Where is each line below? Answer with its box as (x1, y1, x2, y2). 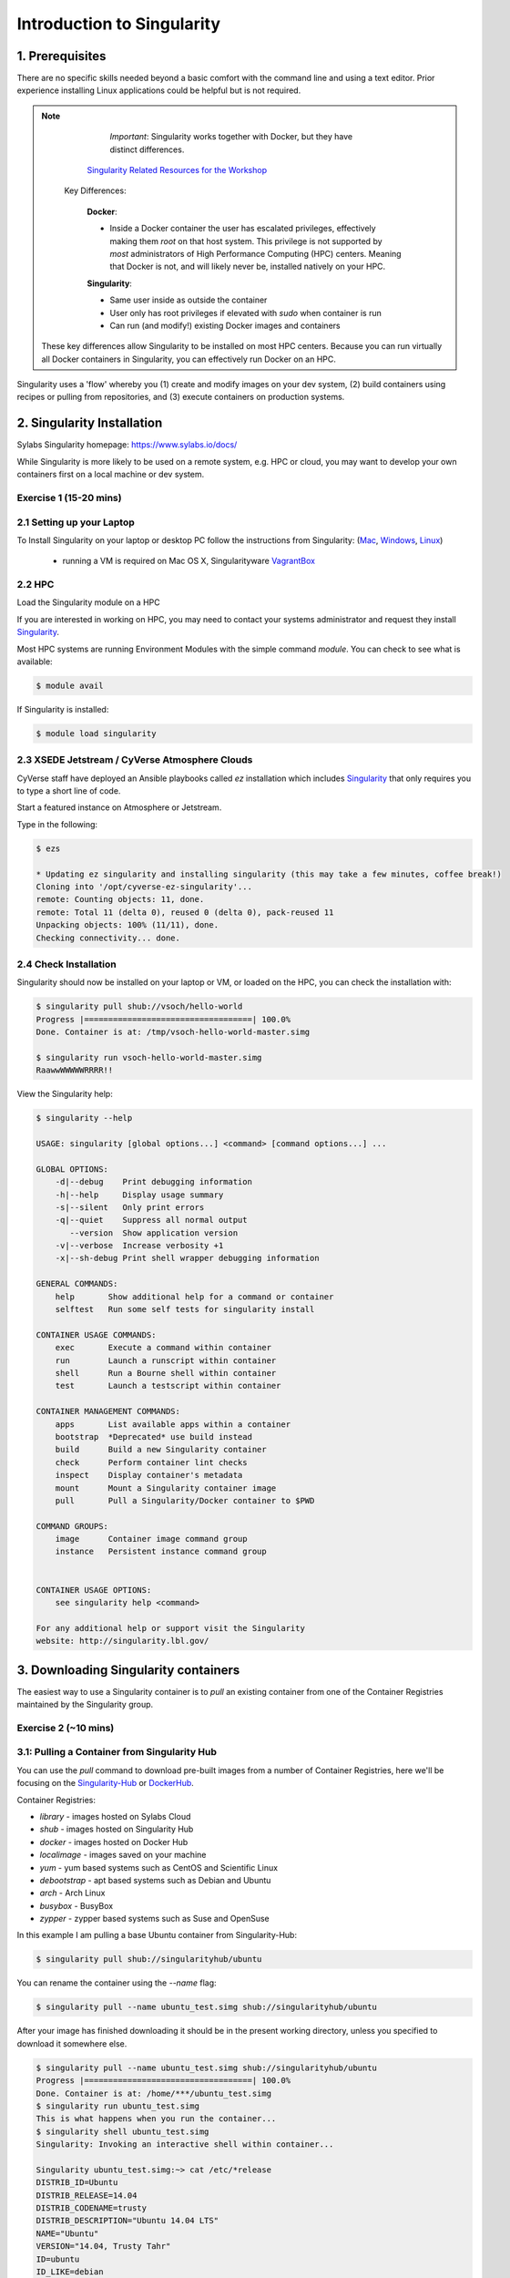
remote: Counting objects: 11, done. (36, 894, 205, 905)
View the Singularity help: (16, 1089, 113, 1100)
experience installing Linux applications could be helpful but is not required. (16, 85, 301, 96)
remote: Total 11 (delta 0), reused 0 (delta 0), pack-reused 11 (36, 907, 334, 918)
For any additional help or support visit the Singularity (36, 1623, 305, 1633)
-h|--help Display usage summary (55, 1189, 224, 1200)
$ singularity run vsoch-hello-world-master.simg (36, 1052, 262, 1062)
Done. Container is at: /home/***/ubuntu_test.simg (36, 2088, 272, 2098)
